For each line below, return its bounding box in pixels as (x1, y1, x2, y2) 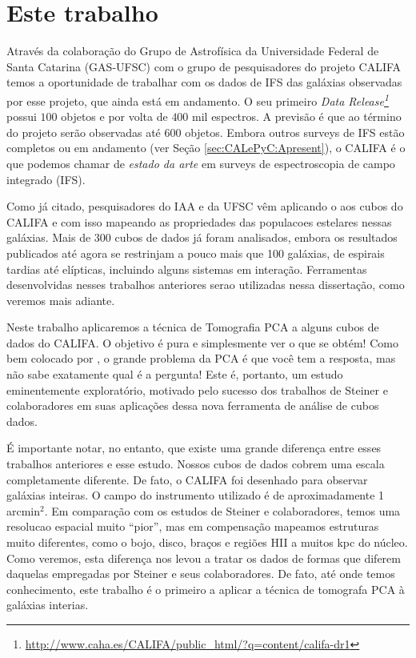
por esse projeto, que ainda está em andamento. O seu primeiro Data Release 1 (6, 90, 389, 109)
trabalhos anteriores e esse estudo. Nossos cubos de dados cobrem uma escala (6, 455, 385, 472)
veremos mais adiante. (6, 291, 115, 308)
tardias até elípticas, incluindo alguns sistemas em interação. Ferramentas (6, 260, 367, 277)
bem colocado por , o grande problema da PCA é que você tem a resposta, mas (6, 350, 396, 367)
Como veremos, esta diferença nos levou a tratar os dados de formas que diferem (6, 549, 401, 566)
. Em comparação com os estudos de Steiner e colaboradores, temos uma (44, 502, 401, 519)
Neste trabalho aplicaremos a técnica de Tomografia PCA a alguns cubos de (6, 319, 379, 335)
